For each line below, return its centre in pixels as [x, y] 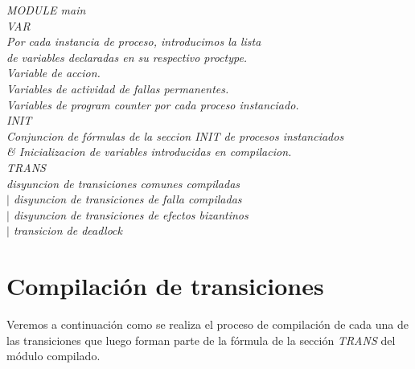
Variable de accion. [53, 73]
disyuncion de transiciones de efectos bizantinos [131, 214]
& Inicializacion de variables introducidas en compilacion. [149, 152]
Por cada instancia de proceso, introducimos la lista [134, 41]
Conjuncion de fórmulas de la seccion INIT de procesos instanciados [175, 135]
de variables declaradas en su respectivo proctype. [127, 57]
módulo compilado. [53, 356]
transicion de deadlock [68, 230]
